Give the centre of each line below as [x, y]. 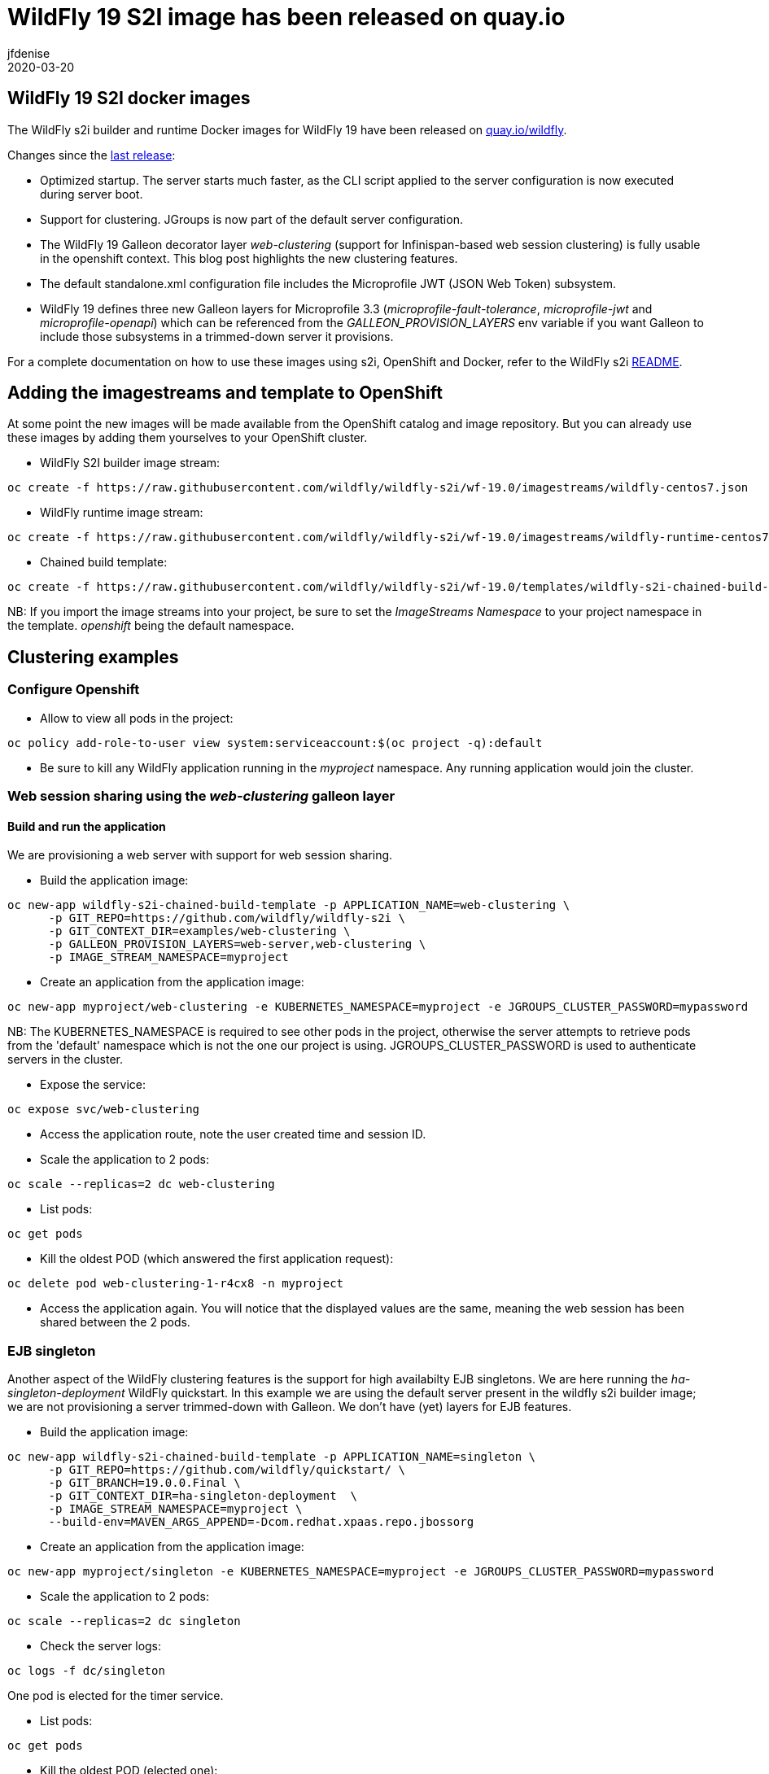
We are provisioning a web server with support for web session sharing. [200, 855]
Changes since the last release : [92, 155]
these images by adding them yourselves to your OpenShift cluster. [188, 438]
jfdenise [29, 53]
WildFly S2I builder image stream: [130, 463]
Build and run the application [87, 826]
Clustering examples [93, 657]
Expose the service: [93, 1085]
